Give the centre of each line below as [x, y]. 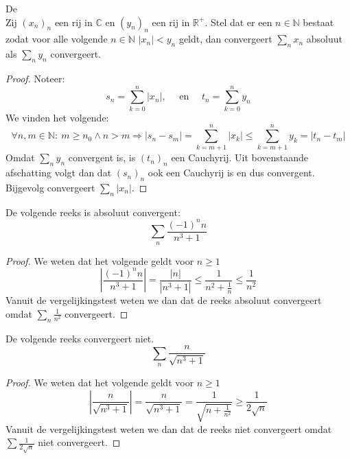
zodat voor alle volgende [57, 39]
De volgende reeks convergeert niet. [80, 338]
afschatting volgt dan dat [59, 173]
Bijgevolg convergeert [50, 188]
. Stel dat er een [238, 22]
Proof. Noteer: [35, 78]
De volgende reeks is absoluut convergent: [93, 212]
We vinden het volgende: [57, 117]
